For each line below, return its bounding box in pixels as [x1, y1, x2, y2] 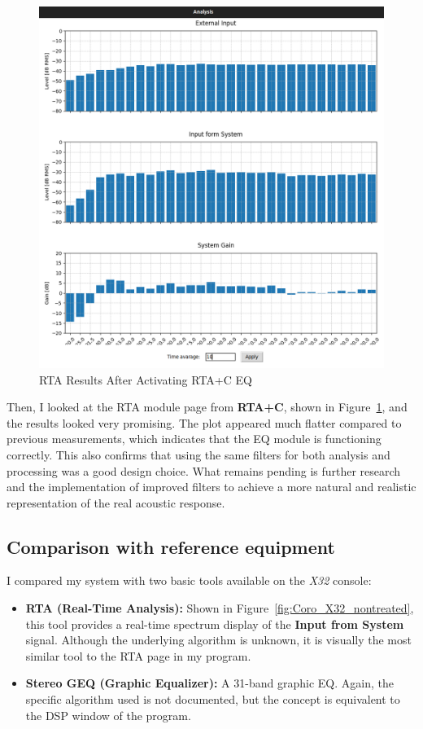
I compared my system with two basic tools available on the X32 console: [7, 572, 372, 589]
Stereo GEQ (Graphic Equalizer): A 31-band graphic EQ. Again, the [25, 674, 394, 692]
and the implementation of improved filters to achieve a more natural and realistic [7, 478, 416, 495]
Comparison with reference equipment [7, 534, 335, 559]
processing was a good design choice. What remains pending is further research [7, 462, 401, 479]
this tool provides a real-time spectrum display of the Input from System [25, 615, 404, 632]
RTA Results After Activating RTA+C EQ [39, 371, 252, 388]
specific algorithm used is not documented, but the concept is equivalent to [25, 691, 400, 708]
